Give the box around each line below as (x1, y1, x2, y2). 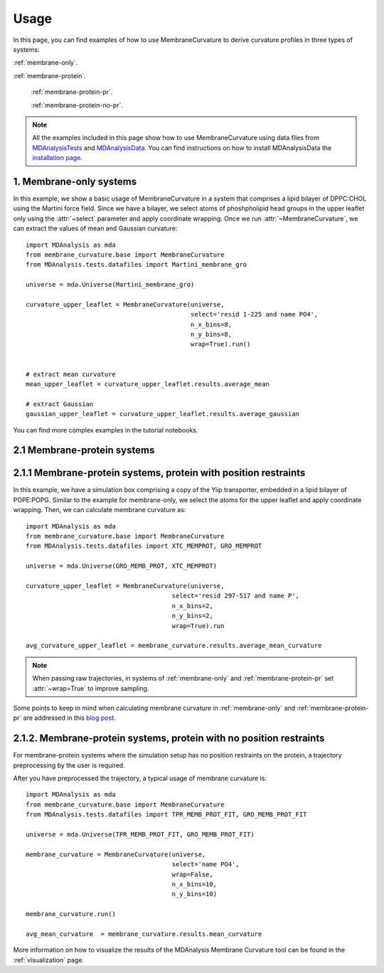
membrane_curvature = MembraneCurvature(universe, (26, 850, 206, 858)
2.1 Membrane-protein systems (13, 445, 155, 457)
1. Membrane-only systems (13, 175, 137, 188)
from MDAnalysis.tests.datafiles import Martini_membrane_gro (26, 260, 247, 269)
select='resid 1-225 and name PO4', (190, 310, 319, 319)
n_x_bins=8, (190, 320, 233, 329)
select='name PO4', (171, 861, 240, 868)
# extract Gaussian (26, 400, 94, 408)
